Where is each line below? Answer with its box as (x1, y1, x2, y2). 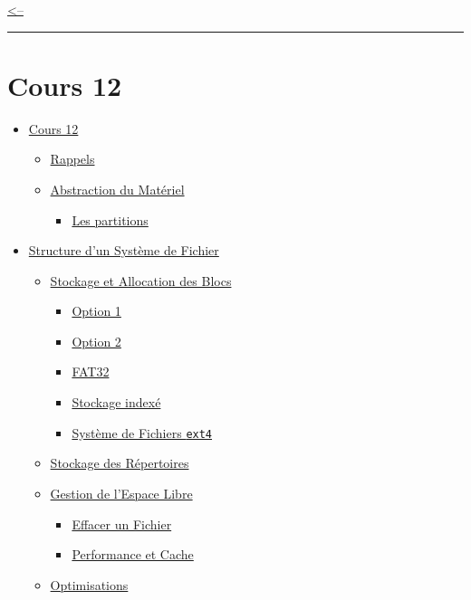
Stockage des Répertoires (50, 453, 189, 472)
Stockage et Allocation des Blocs (50, 271, 232, 290)
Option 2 (72, 331, 121, 350)
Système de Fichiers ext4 (72, 423, 213, 442)
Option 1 (72, 301, 121, 320)
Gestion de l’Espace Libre (50, 483, 193, 502)
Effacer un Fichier (72, 514, 172, 533)
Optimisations (50, 575, 129, 594)
